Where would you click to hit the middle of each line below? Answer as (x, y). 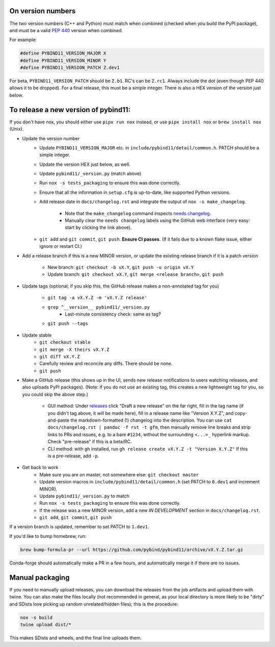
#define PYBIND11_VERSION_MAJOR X (63, 53)
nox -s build (36, 617)
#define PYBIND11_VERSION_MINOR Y (63, 60)
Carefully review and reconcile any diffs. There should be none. (106, 364)
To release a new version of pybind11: (70, 110)
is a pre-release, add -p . (73, 456)
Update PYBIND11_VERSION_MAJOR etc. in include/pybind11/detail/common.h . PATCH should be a (149, 147)
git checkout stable (65, 342)
